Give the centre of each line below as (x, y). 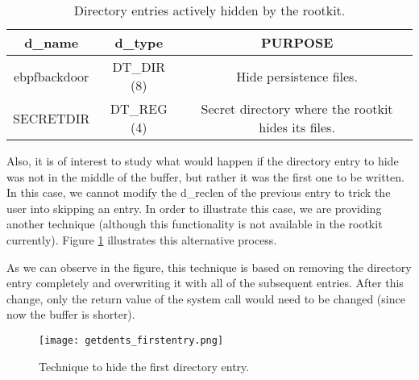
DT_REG (139, 109)
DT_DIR (139, 67)
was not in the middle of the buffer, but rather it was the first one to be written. (205, 176)
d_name (52, 42)
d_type (139, 42)
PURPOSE (297, 42)
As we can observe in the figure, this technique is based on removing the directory (209, 267)
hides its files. (297, 127)
